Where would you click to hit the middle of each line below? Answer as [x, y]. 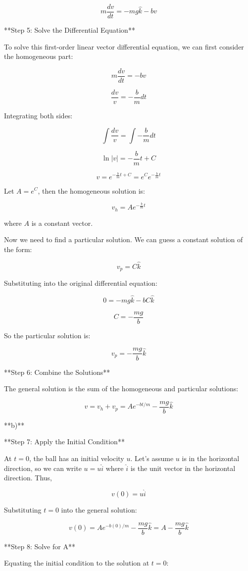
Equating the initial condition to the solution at [77, 563]
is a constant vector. [62, 223]
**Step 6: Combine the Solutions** [57, 372]
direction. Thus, [28, 478]
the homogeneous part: [39, 56]
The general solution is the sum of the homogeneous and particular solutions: [121, 389]
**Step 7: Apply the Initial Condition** [64, 441]
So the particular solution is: [47, 335]
